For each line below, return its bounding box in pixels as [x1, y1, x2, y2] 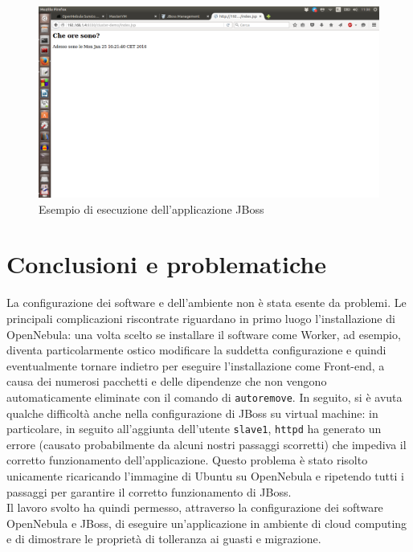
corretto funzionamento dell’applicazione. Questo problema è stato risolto [6, 452, 368, 468]
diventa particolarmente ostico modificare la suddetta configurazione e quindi [6, 341, 386, 358]
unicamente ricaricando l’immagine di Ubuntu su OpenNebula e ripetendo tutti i [6, 468, 404, 485]
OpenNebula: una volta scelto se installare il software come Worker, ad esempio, [6, 325, 401, 342]
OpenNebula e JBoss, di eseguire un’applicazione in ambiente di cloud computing [6, 514, 407, 531]
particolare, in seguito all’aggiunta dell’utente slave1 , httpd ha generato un [6, 420, 382, 437]
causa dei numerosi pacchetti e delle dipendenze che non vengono [6, 373, 327, 390]
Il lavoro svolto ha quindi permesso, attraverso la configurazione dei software [6, 499, 383, 516]
